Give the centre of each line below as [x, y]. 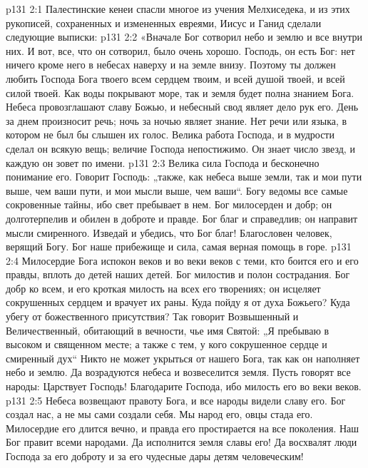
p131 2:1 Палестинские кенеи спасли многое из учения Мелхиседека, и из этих [178, 9]
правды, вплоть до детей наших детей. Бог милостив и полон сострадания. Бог [178, 274]
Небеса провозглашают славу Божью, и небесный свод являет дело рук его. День [182, 107]
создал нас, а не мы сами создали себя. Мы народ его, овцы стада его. [159, 414]
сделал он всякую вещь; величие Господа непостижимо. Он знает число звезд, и [180, 148]
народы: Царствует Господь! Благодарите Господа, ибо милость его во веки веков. [184, 386]
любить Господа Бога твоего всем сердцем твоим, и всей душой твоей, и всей [175, 78]
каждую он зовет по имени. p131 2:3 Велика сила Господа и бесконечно [163, 162]
